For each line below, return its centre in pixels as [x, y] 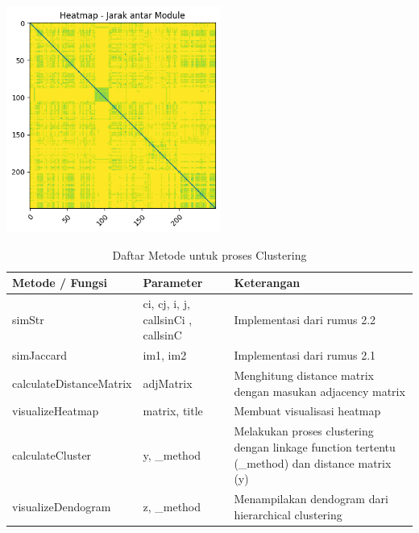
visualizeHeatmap [56, 411]
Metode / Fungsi [60, 283]
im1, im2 [165, 355]
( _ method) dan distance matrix [313, 462]
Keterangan [267, 283]
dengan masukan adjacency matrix [319, 391]
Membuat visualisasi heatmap [307, 411]
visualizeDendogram [62, 506]
